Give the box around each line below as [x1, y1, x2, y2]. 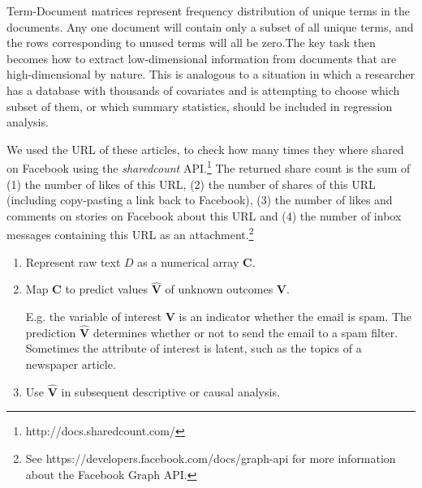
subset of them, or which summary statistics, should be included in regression [6, 97, 393, 114]
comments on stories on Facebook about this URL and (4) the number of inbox [6, 207, 402, 224]
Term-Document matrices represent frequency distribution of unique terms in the [6, 2, 410, 19]
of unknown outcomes [165, 280, 273, 298]
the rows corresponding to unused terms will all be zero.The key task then [6, 34, 376, 51]
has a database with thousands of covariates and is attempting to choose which [6, 81, 400, 98]
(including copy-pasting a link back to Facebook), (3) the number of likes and [6, 191, 393, 208]
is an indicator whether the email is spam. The [179, 308, 411, 325]
